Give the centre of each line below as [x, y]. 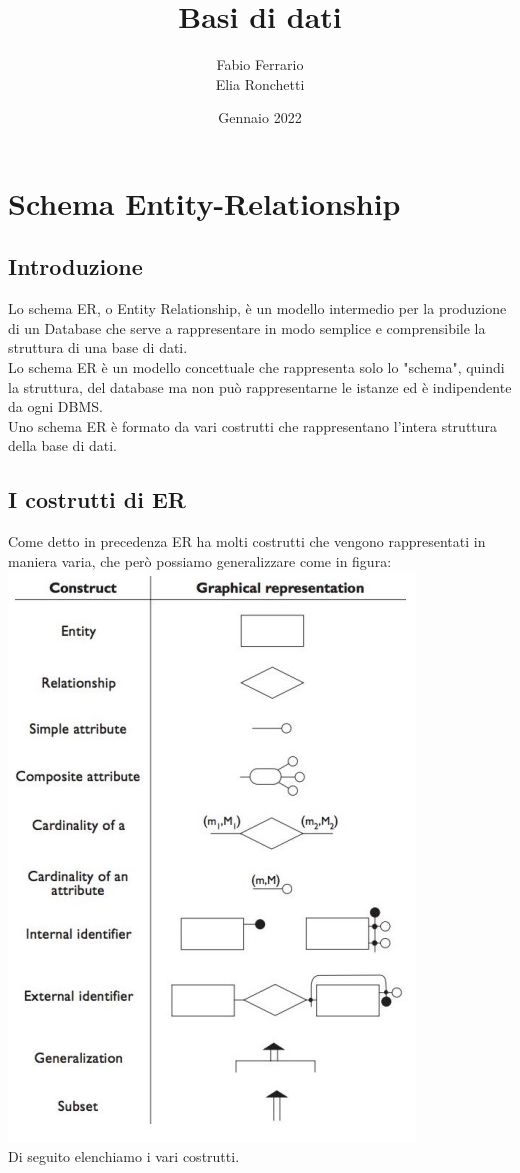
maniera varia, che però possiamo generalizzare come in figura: [200, 560]
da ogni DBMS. [55, 406]
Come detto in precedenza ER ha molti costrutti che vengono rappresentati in [247, 541]
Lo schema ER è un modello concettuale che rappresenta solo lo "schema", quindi [256, 367]
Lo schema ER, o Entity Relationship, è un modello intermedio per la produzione [257, 308]
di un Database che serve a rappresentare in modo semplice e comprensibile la [247, 327]
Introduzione [75, 266]
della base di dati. [62, 445]
